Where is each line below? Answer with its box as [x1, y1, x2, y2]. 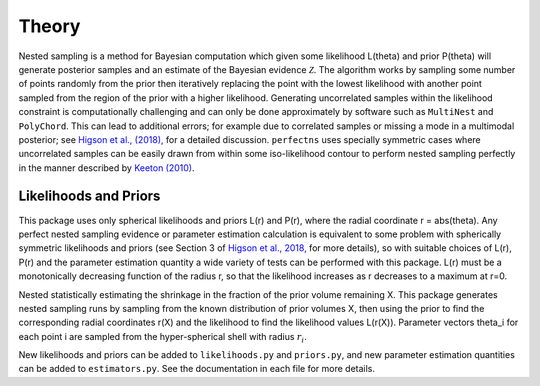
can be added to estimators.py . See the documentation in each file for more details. [18, 363, 375, 375]
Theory [18, 15, 81, 37]
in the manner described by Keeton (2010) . [18, 161, 195, 174]
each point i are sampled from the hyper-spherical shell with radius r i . [18, 330, 307, 345]
